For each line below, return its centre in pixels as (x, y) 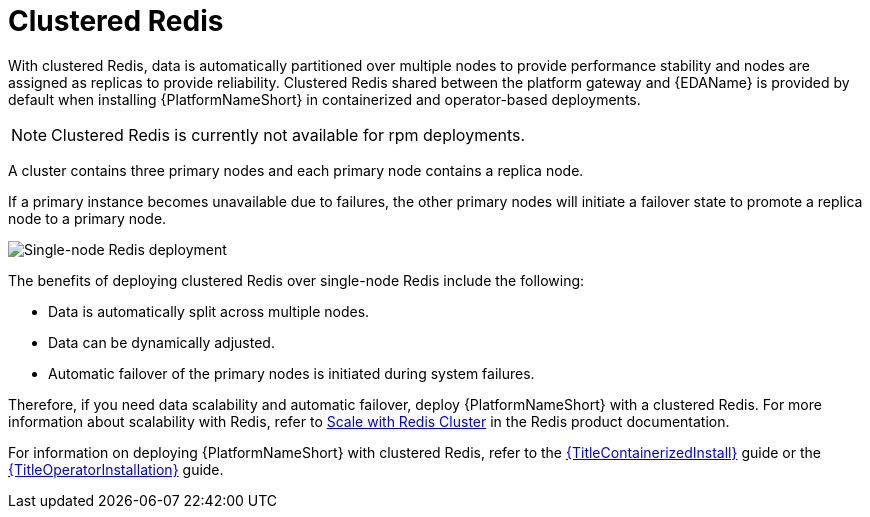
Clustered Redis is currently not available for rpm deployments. (288, 134)
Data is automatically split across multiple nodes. (209, 311)
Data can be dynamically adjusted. (161, 342)
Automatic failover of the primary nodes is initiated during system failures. (291, 373)
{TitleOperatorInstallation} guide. (116, 469)
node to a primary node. (87, 218)
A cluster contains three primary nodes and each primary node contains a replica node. (296, 170)
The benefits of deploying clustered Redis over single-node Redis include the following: (296, 280)
